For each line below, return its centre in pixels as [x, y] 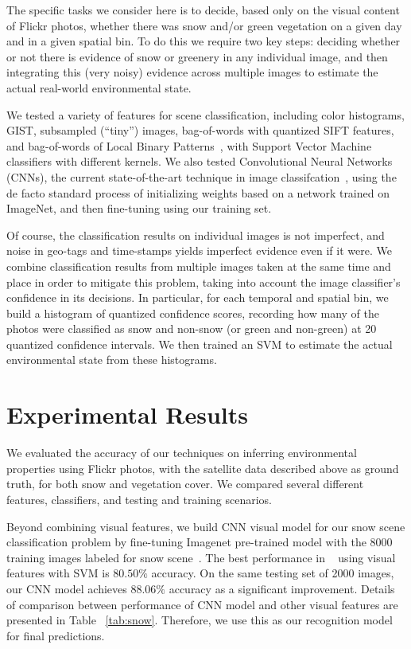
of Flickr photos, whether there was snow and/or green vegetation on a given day [204, 25]
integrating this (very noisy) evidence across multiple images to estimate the [192, 72]
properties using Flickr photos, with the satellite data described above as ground [203, 468]
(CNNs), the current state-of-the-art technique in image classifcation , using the [202, 176]
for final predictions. [56, 635]
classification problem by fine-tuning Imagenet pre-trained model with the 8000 [200, 542]
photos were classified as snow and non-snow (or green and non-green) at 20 [192, 328]
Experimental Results [127, 414]
